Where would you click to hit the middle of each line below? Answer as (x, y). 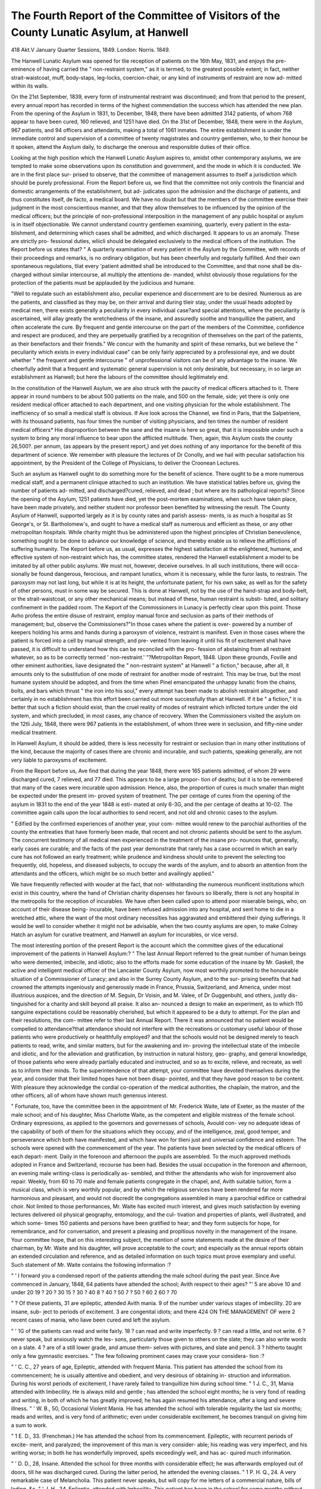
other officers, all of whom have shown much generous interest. (89, 1095)
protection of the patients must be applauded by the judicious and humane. (103, 282)
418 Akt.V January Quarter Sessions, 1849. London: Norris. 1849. (91, 50)
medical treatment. (34, 732)
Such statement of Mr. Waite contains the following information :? (91, 1264)
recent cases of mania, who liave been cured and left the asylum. (91, 1320)
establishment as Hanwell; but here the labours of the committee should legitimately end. (120, 377)
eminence (23, 69)
